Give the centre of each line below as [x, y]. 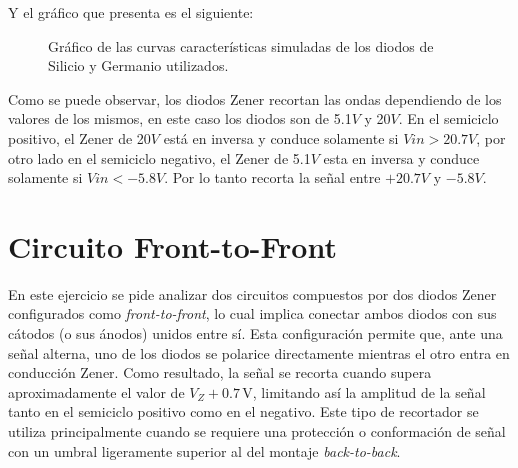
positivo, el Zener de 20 [79, 137]
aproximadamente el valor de [96, 391]
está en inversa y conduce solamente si [281, 137]
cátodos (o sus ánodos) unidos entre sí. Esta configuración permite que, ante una [255, 333]
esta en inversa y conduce [401, 157]
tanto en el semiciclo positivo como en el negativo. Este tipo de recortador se [243, 411]
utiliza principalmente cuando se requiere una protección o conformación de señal [257, 431]
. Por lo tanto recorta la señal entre [272, 177]
